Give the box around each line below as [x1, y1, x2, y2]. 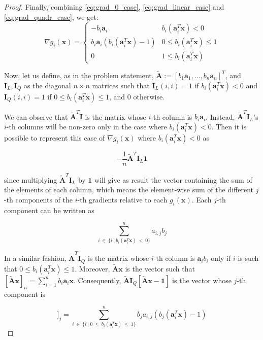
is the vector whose [172, 275, 232, 285]
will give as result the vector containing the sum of [94, 174, 252, 185]
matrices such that [92, 80, 150, 90]
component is [4, 288, 45, 299]
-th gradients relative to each [77, 194, 168, 205]
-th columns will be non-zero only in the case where [6, 121, 167, 131]
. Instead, [206, 111, 235, 122]
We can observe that [4, 111, 68, 122]
